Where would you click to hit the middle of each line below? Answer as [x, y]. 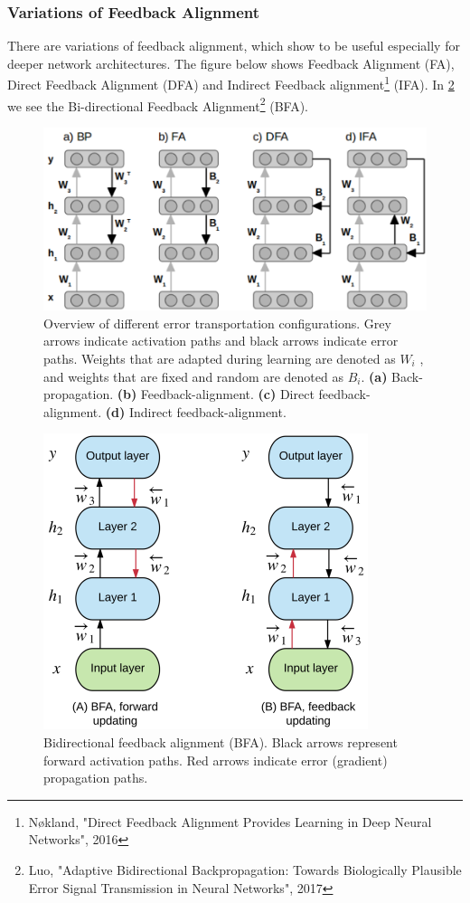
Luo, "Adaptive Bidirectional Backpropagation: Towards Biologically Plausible [245, 869]
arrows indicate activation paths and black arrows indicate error [221, 341]
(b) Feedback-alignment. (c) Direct [216, 394]
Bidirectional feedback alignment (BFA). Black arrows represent [221, 741]
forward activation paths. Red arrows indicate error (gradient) [216, 760]
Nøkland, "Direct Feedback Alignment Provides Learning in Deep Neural [230, 821]
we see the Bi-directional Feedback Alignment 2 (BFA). [158, 104]
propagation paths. [96, 778]
